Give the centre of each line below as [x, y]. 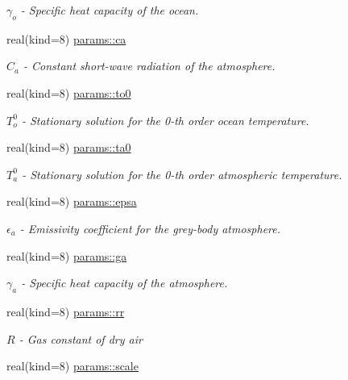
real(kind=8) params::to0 [69, 92]
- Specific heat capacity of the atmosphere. [124, 283]
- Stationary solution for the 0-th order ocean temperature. [165, 120]
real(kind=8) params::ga [67, 255]
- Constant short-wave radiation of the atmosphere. [149, 66]
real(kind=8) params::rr [66, 311]
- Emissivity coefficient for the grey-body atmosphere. [150, 228]
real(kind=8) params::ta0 [69, 147]
